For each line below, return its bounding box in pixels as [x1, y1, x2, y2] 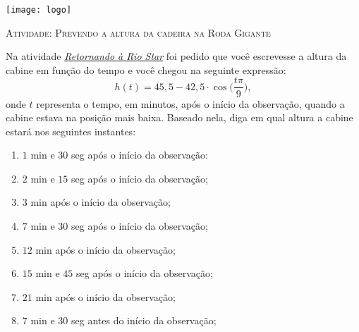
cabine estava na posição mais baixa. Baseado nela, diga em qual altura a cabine [6, 110, 353, 125]
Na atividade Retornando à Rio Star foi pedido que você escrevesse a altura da [6, 49, 347, 63]
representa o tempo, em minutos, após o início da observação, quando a [36, 96, 345, 111]
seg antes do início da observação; [71, 313, 217, 328]
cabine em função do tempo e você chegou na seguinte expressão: [6, 62, 286, 77]
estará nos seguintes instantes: [6, 123, 136, 138]
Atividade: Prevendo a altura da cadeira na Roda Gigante [6, 25, 271, 39]
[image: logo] [6, 5, 72, 15]
